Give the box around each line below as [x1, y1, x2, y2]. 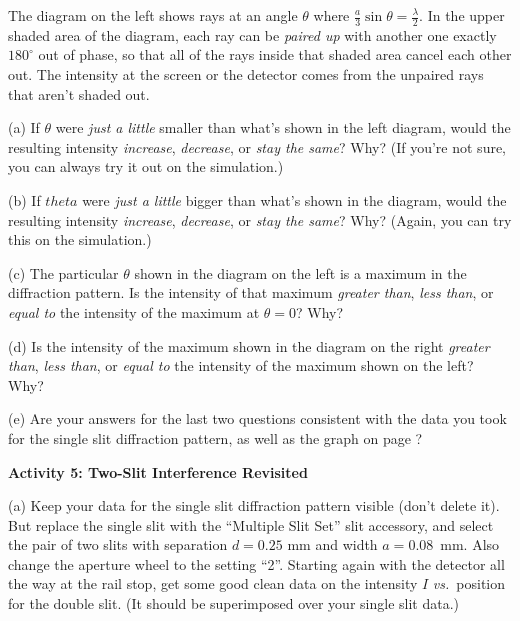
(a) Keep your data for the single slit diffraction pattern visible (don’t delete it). [8, 495, 500, 516]
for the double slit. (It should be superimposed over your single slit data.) [8, 593, 459, 614]
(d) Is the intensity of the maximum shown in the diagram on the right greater [8, 335, 490, 356]
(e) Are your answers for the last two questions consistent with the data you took [8, 408, 507, 429]
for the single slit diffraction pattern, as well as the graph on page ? [8, 427, 423, 448]
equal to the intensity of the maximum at [8, 301, 260, 322]
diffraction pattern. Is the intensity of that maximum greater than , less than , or [8, 282, 494, 303]
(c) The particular [8, 262, 119, 283]
